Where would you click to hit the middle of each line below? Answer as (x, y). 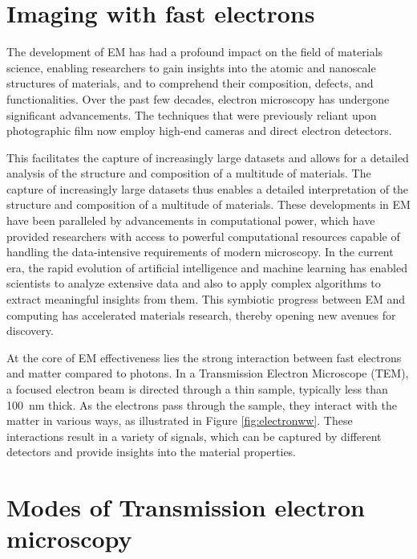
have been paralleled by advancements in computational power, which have (191, 220)
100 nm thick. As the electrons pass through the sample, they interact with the (202, 404)
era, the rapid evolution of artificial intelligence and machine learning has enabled (207, 267)
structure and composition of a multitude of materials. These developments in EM (208, 204)
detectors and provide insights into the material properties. (152, 452)
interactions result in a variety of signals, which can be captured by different (194, 436)
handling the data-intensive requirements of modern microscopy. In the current (200, 252)
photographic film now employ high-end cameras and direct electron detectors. (199, 131)
